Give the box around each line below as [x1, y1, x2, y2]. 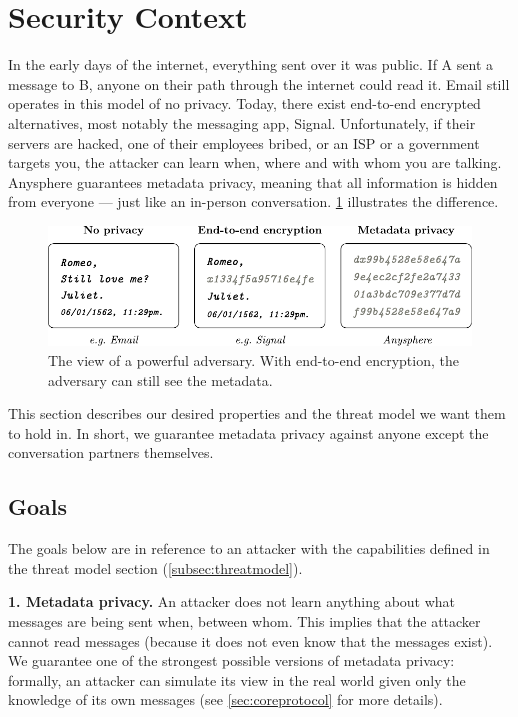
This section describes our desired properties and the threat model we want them [8, 403, 506, 424]
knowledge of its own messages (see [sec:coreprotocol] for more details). [8, 689, 443, 710]
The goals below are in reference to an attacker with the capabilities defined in [8, 538, 490, 559]
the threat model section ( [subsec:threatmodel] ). [8, 557, 303, 578]
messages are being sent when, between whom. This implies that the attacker [8, 610, 481, 631]
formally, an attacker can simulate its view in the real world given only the [8, 669, 466, 690]
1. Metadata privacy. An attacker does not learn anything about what [8, 591, 456, 612]
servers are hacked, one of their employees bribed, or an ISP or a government [8, 132, 480, 153]
